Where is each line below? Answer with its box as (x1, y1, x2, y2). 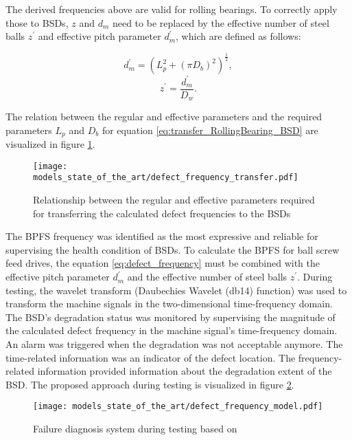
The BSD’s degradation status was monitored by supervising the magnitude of (5, 309, 336, 324)
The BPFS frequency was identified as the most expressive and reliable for (5, 229, 318, 243)
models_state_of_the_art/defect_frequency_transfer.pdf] (33, 173, 298, 183)
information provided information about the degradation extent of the (37, 364, 332, 378)
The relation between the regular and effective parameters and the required (5, 109, 322, 124)
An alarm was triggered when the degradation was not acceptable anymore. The (5, 337, 343, 351)
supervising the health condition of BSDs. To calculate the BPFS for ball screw (5, 242, 340, 256)
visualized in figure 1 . (5, 137, 95, 151)
